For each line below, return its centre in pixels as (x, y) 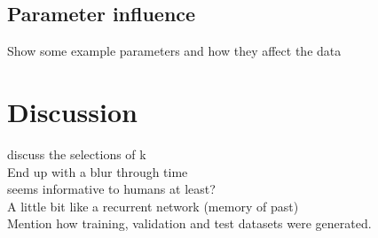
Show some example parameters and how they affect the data (174, 51)
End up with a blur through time (98, 171)
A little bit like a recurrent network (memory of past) (153, 206)
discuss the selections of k (77, 154)
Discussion (72, 111)
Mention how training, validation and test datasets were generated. (189, 223)
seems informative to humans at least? (111, 189)
